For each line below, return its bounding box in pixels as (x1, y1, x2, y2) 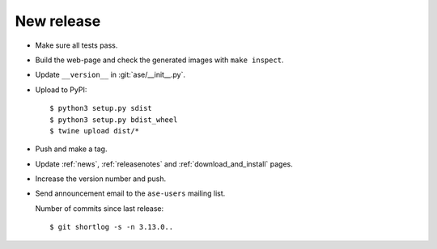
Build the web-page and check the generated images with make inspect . (35, 55, 284, 65)
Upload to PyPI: (35, 85, 87, 95)
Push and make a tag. (35, 144, 108, 154)
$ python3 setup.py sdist (49, 103, 153, 113)
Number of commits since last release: (35, 203, 164, 213)
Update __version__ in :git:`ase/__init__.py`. (35, 70, 186, 80)
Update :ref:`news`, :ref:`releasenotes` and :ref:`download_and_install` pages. (35, 158, 293, 169)
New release (15, 12, 101, 30)
